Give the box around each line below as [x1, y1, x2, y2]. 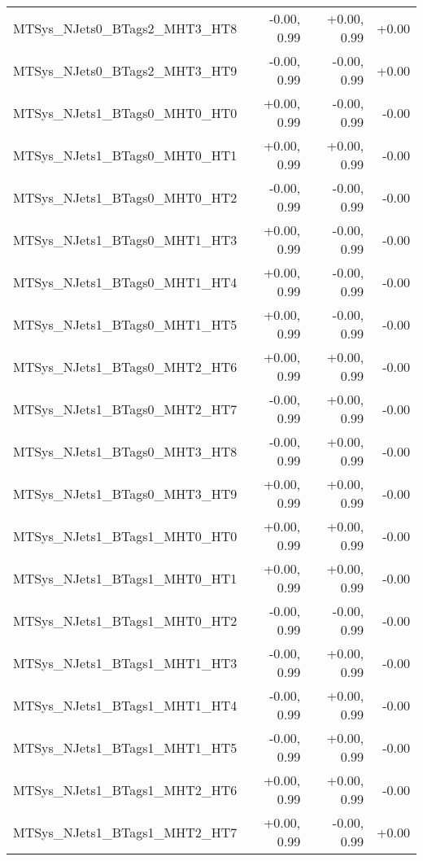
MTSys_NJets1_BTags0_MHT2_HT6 [13, 356, 238, 376]
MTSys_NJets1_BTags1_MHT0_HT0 [13, 526, 238, 545]
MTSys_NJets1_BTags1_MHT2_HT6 [13, 780, 238, 799]
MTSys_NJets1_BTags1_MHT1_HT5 [13, 737, 238, 757]
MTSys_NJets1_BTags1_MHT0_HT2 [13, 610, 238, 630]
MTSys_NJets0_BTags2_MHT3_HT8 [13, 18, 238, 37]
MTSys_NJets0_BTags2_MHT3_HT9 [13, 60, 238, 80]
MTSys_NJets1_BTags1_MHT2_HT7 [13, 822, 238, 841]
